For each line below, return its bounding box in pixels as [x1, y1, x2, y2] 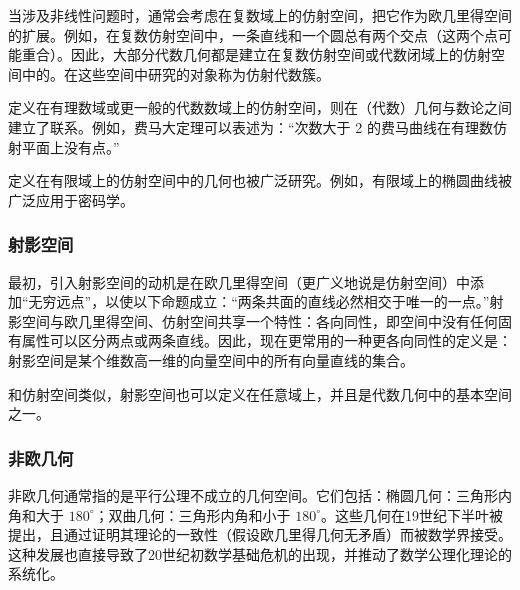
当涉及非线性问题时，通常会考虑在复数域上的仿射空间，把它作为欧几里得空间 [8, 5, 512, 25]
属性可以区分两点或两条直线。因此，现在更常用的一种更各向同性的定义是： [21, 330, 512, 351]
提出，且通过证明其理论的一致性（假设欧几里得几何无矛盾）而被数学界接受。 [8, 524, 512, 545]
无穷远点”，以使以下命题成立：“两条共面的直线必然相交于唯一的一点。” [28, 291, 490, 312]
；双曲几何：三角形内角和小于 [94, 504, 291, 525]
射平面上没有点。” [8, 136, 120, 157]
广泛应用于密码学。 [8, 189, 134, 210]
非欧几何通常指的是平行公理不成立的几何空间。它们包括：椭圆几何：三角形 [8, 484, 498, 505]
